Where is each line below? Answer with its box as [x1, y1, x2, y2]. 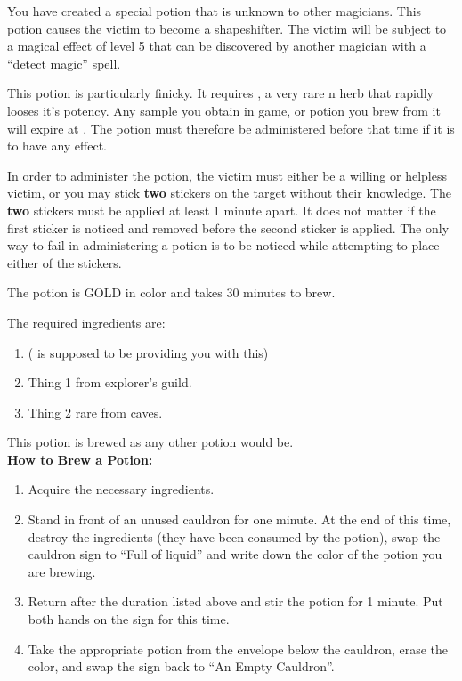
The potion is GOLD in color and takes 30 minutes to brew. [7, 283, 336, 302]
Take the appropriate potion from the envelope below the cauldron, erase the [28, 639, 449, 658]
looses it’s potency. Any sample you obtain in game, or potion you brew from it [7, 101, 441, 119]
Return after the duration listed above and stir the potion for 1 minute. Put [28, 592, 443, 611]
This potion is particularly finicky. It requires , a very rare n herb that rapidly [7, 84, 434, 102]
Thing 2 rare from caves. [28, 402, 163, 421]
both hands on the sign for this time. [28, 610, 230, 628]
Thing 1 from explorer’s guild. [28, 373, 192, 392]
